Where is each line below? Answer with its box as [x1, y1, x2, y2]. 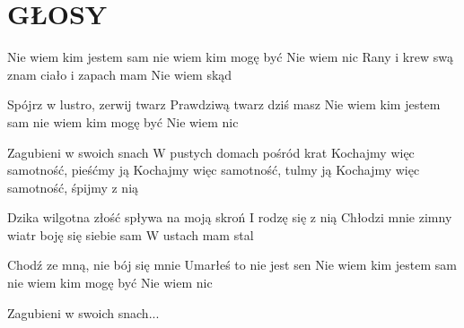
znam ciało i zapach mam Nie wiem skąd [7, 65, 232, 83]
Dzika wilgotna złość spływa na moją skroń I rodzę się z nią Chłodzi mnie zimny [7, 208, 452, 227]
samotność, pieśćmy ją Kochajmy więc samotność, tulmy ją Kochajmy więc [7, 160, 420, 179]
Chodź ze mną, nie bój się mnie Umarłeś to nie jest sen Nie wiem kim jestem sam [7, 255, 457, 274]
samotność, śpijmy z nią [7, 177, 139, 196]
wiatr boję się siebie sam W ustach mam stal [7, 225, 254, 244]
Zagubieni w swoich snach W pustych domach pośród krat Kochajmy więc [7, 142, 415, 161]
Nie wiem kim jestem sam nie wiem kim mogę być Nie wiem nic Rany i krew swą [7, 47, 453, 66]
